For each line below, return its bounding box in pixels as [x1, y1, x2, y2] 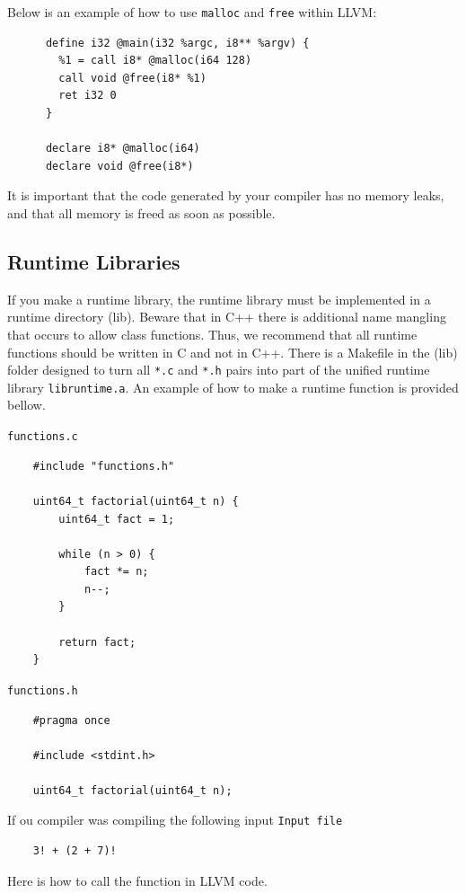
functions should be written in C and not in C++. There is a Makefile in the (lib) [7, 342, 458, 361]
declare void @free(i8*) [45, 159, 194, 172]
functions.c [7, 430, 78, 444]
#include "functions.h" [32, 459, 175, 473]
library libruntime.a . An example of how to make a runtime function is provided [7, 377, 459, 396]
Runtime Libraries [7, 247, 180, 275]
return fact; [58, 635, 136, 649]
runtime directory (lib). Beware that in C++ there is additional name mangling [7, 307, 446, 326]
